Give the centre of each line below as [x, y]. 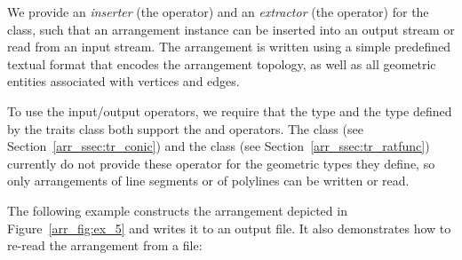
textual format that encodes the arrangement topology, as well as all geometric [222, 63]
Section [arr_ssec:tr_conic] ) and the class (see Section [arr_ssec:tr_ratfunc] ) [219, 146]
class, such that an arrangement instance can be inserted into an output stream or [231, 29]
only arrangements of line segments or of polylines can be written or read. [208, 181]
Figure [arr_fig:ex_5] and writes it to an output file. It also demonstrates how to [229, 228]
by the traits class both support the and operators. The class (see [185, 128]
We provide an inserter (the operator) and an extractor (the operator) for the [218, 12]
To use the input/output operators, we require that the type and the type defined [230, 110]
